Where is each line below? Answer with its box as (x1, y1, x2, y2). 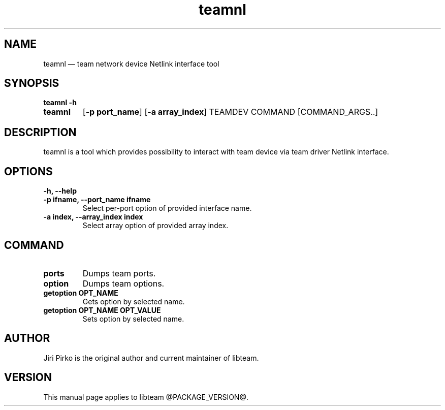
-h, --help (43, 186, 77, 196)
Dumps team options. (82, 278, 165, 289)
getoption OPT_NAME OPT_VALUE (43, 305, 161, 314)
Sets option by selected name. (82, 314, 184, 323)
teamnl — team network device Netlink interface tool (43, 59, 219, 68)
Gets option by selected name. (82, 297, 185, 306)
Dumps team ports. (82, 268, 156, 278)
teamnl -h (43, 98, 77, 107)
